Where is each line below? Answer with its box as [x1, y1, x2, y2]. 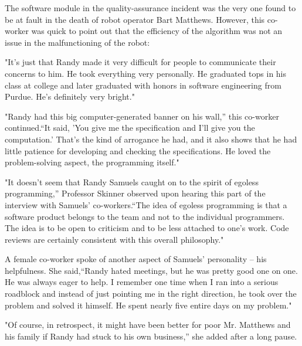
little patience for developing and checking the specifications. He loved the [5, 144, 271, 157]
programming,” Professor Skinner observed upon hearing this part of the [5, 187, 266, 199]
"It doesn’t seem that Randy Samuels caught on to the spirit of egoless [5, 175, 259, 188]
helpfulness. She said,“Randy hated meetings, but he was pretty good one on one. [5, 264, 298, 276]
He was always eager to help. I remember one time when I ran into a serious [5, 276, 279, 288]
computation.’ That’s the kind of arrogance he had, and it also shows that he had [5, 133, 297, 145]
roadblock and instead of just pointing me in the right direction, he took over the [5, 287, 297, 300]
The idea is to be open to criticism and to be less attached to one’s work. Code [5, 222, 289, 234]
